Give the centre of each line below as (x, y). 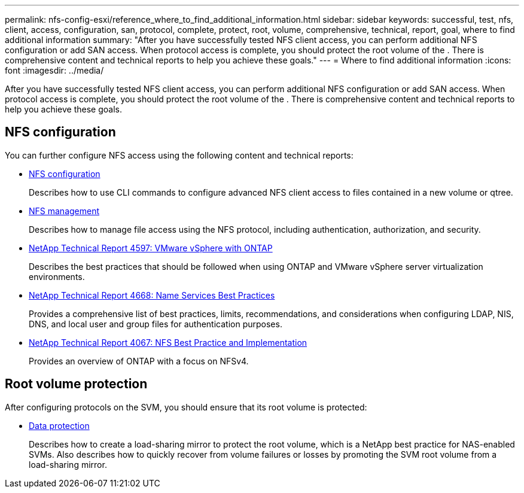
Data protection (59, 425)
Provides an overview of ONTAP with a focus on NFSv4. (139, 361)
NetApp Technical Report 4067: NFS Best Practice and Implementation (168, 342)
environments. (57, 276)
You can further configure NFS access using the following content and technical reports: (179, 155)
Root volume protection (76, 384)
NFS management (64, 211)
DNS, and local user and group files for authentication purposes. (156, 324)
